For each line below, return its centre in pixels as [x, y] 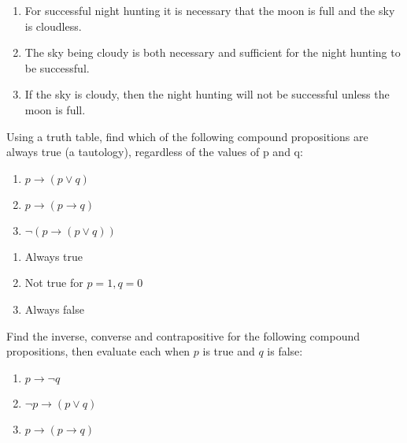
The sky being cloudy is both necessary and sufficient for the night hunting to [213, 52]
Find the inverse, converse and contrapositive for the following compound [183, 335]
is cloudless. [53, 26]
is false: [285, 351]
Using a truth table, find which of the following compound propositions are [187, 136]
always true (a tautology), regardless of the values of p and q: [155, 152]
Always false [54, 309]
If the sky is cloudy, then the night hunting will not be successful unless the [207, 94]
